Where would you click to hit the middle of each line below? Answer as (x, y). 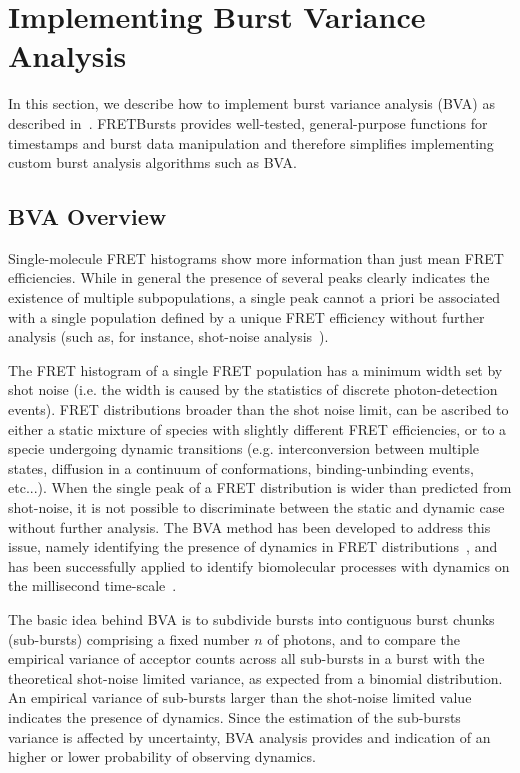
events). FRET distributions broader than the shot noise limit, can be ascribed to (258, 409)
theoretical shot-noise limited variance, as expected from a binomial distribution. (255, 677)
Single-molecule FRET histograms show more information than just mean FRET (256, 257)
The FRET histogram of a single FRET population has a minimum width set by (255, 369)
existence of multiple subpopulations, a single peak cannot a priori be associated (254, 297)
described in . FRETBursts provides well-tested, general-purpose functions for (248, 122)
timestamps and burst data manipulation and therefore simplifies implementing (251, 142)
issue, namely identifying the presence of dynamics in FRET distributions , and (253, 546)
